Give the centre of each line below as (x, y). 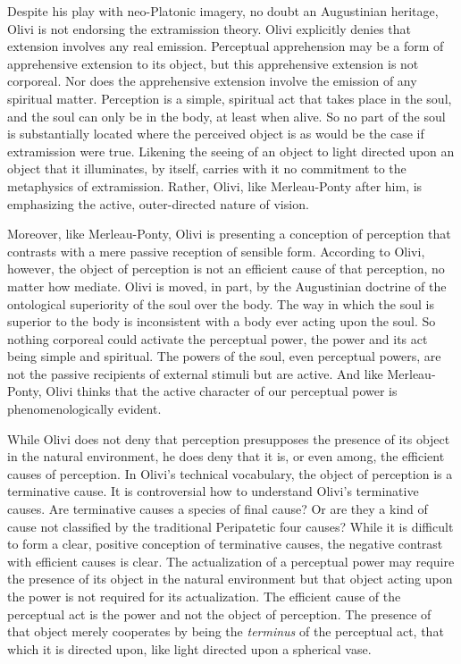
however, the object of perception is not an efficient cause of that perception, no (226, 269)
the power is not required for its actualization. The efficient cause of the (204, 596)
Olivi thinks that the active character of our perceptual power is (222, 391)
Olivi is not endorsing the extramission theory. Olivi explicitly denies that (210, 28)
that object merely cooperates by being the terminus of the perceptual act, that (226, 631)
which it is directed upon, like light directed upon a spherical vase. (189, 648)
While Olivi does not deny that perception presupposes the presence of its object (229, 438)
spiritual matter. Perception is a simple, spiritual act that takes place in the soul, (230, 98)
